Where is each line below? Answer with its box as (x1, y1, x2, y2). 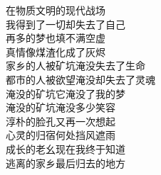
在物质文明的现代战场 (6, 3, 105, 17)
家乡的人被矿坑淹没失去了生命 (6, 58, 145, 73)
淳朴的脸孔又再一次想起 (6, 113, 115, 128)
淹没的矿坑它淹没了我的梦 (6, 86, 125, 101)
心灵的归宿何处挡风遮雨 (6, 128, 115, 142)
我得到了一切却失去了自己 (6, 16, 125, 31)
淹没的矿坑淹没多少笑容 (6, 100, 115, 115)
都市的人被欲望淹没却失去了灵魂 (6, 72, 155, 86)
